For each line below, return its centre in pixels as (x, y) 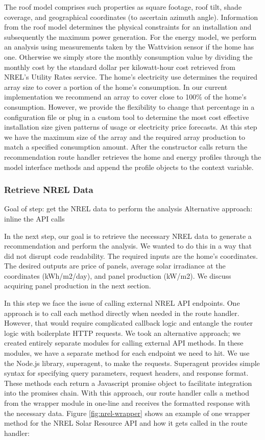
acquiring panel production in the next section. (78, 286)
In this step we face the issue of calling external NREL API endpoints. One (122, 303)
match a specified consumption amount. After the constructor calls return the (126, 147)
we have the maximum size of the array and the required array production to (125, 137)
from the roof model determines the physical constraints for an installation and (128, 27)
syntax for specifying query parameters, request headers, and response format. (126, 373)
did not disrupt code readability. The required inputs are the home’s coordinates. (131, 255)
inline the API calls (34, 218)
